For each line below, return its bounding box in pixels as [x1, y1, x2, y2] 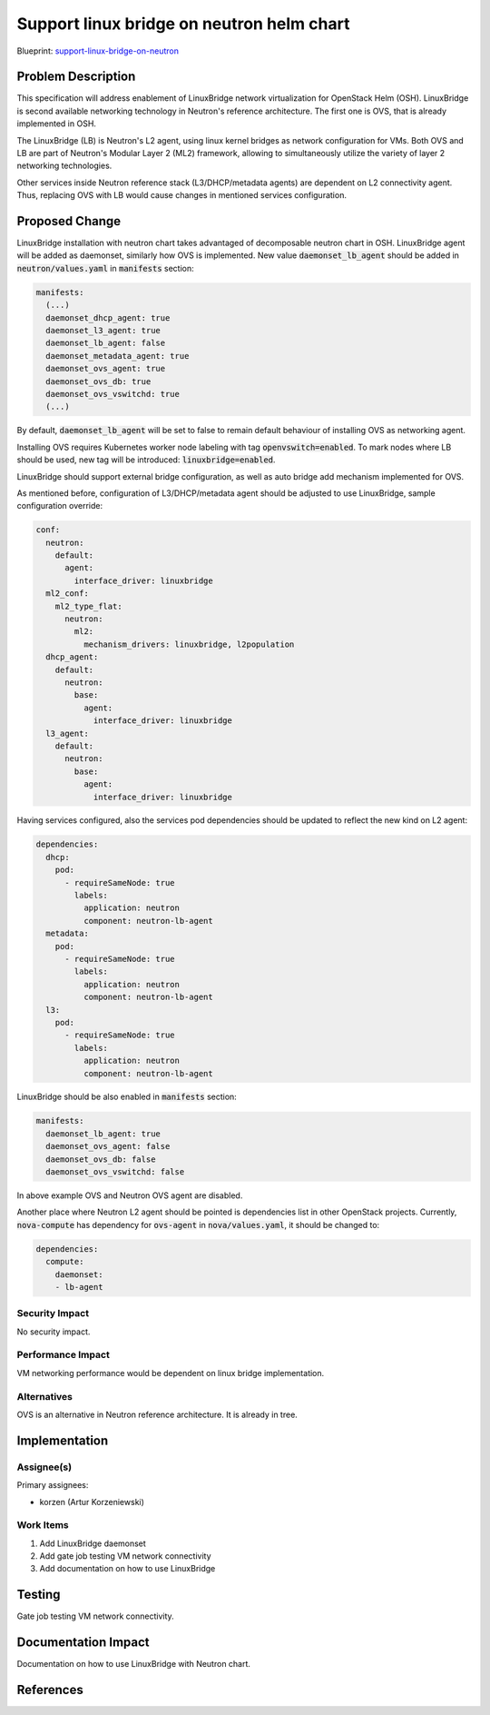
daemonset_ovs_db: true [45, 376, 152, 386]
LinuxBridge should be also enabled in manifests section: [16, 1091, 238, 1103]
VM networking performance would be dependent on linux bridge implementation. [16, 1367, 325, 1378]
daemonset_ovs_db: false [45, 1154, 156, 1165]
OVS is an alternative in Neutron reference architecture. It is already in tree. [16, 1409, 299, 1420]
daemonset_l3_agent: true [45, 325, 161, 336]
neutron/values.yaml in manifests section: [16, 263, 194, 273]
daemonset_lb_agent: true [45, 1128, 161, 1139]
